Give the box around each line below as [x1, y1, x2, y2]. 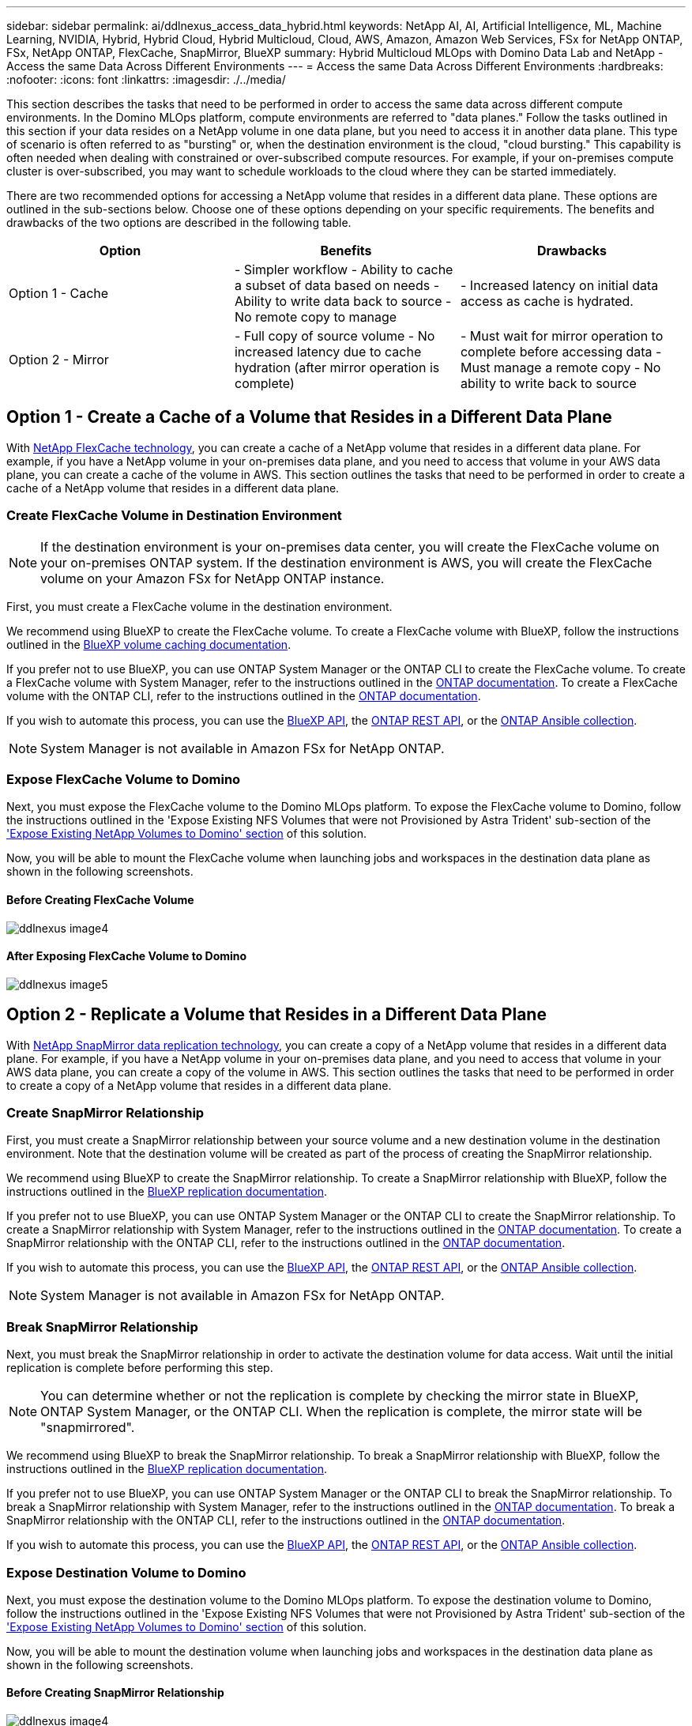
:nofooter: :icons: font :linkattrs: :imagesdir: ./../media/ [6, 73, 286, 86]
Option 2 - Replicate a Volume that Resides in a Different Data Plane [6, 1004, 547, 1025]
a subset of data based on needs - [234, 277, 440, 293]
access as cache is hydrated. [460, 293, 634, 309]
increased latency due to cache [234, 344, 422, 360]
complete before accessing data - [460, 344, 662, 360]
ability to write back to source [460, 375, 637, 391]
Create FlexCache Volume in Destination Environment [6, 507, 342, 524]
